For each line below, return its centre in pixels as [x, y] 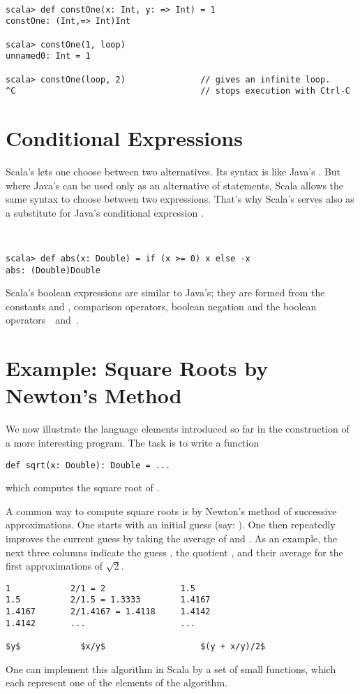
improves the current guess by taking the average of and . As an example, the [172, 538]
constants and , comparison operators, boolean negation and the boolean [161, 306]
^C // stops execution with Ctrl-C [178, 91]
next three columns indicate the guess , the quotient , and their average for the [174, 552]
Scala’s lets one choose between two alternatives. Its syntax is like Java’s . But [173, 171]
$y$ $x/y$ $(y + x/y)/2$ [136, 647]
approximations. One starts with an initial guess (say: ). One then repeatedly [171, 525]
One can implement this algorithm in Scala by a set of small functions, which [171, 668]
